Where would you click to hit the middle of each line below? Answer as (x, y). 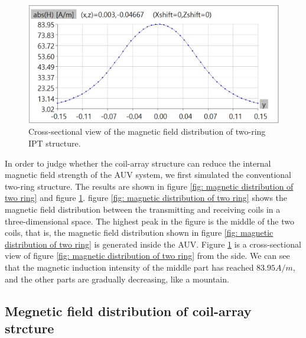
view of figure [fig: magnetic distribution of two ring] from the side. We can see (147, 256)
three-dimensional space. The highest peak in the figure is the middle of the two (149, 221)
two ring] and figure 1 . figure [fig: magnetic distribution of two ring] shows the (146, 198)
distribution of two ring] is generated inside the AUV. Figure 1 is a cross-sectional (153, 244)
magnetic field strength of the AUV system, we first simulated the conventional (148, 175)
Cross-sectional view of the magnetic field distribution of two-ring (147, 131)
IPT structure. (55, 143)
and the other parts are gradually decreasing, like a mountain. (117, 279)
